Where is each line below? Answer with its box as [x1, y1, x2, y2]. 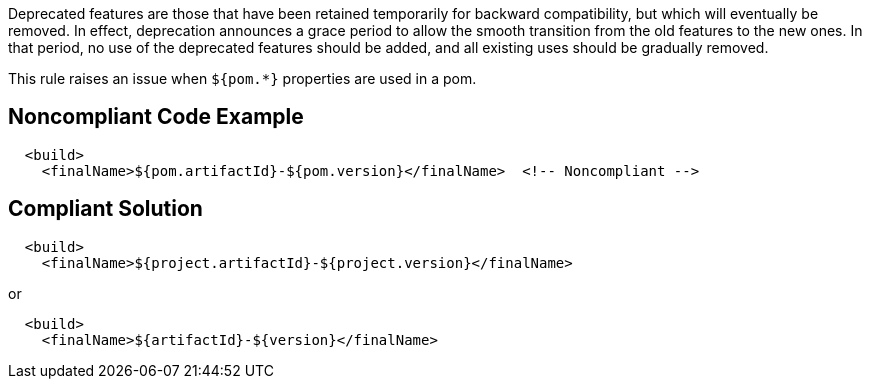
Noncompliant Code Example [8, 104, 304, 130]
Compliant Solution [8, 196, 203, 222]
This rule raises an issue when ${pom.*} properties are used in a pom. [8, 70, 477, 87]
